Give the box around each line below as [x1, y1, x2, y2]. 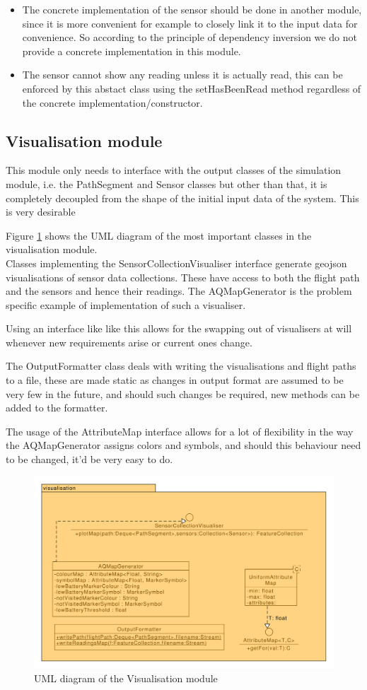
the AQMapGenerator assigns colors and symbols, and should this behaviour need [6, 438, 361, 452]
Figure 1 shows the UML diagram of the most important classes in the [6, 228, 312, 242]
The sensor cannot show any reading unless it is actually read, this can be [22, 67, 343, 82]
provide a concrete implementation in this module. [22, 43, 241, 58]
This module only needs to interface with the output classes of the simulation [6, 163, 342, 177]
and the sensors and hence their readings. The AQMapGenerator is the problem [6, 283, 352, 298]
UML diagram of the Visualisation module [34, 671, 218, 686]
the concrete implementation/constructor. [22, 95, 203, 110]
